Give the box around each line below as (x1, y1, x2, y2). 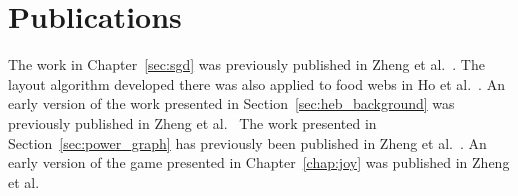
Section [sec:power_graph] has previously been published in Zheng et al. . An (8, 132, 487, 153)
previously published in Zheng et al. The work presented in (8, 112, 377, 133)
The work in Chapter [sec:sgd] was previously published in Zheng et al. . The (8, 54, 485, 75)
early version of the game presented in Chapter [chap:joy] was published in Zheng (8, 152, 510, 173)
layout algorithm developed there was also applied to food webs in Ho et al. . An (8, 73, 505, 94)
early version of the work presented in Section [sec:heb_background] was (8, 93, 455, 114)
